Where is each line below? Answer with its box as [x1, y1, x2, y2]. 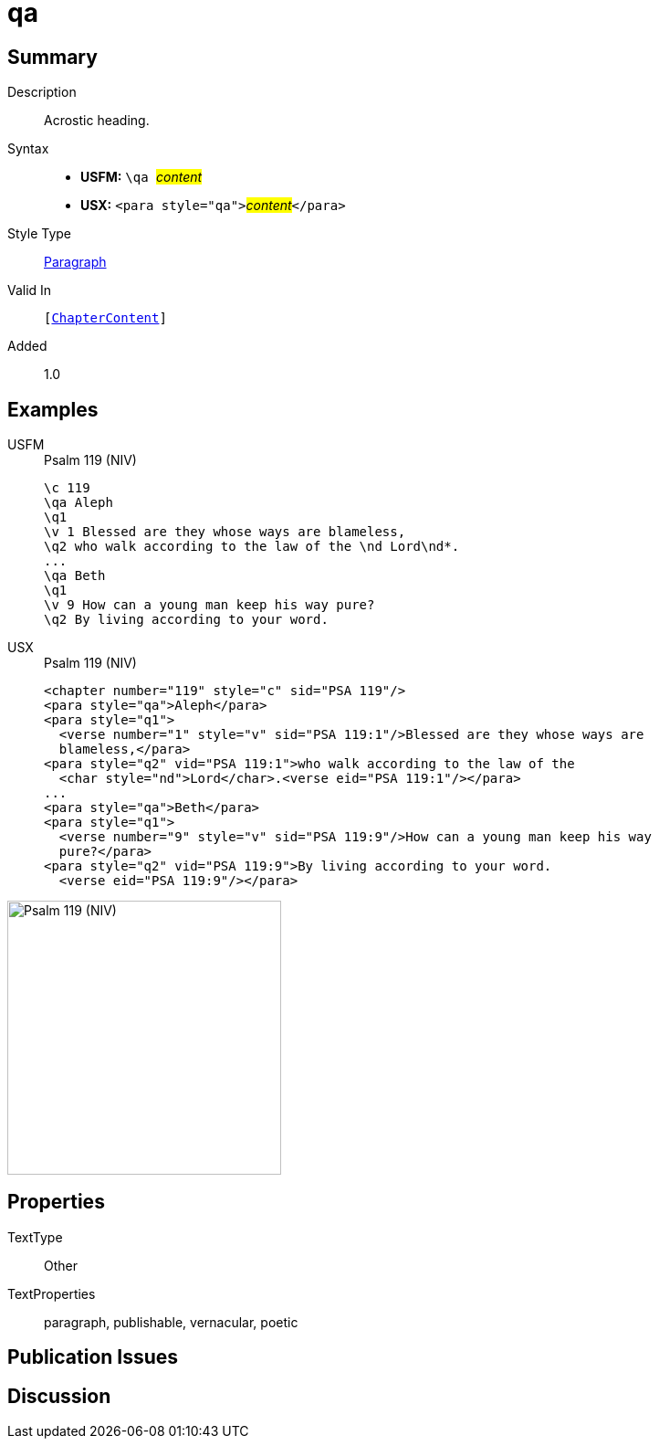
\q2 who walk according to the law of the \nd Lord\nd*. [44, 539, 460, 554]
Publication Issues [7, 1346, 179, 1369]
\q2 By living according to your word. [44, 612, 329, 628]
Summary [7, 45, 98, 69]
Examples [7, 397, 99, 421]
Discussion [7, 1384, 111, 1408]
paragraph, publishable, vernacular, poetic [44, 1314, 298, 1330]
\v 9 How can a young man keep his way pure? [44, 597, 375, 613]
